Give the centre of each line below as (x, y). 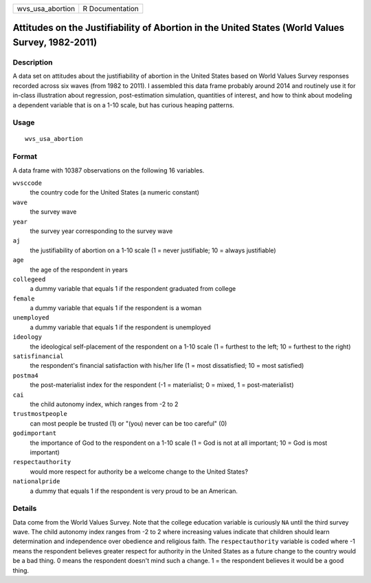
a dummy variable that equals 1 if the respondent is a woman (116, 308)
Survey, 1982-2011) (55, 42)
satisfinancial (38, 356)
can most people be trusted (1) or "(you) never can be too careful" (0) (128, 423)
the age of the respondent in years (79, 269)
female (24, 298)
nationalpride (36, 482)
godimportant (35, 433)
